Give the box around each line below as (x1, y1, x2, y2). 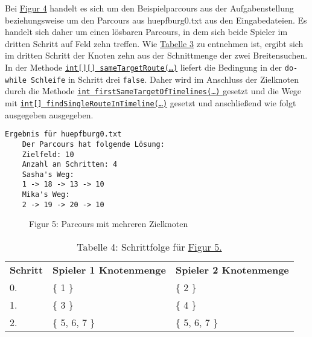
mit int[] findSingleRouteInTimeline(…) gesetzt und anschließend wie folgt (5, 96, 296, 109)
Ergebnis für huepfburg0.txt (5, 130, 122, 139)
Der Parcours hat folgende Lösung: (22, 140, 165, 149)
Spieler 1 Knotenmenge (53, 263, 166, 277)
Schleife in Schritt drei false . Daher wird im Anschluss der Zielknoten (30, 72, 299, 85)
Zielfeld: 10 (22, 150, 74, 159)
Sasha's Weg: (22, 170, 74, 179)
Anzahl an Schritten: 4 (22, 160, 118, 169)
